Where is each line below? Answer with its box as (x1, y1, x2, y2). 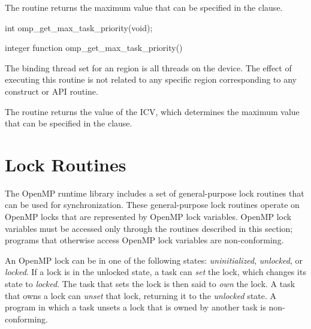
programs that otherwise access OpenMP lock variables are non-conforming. (5, 234, 284, 246)
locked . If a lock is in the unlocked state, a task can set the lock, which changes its (5, 265, 306, 278)
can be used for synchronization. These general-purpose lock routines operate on (5, 198, 300, 211)
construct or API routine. (5, 84, 98, 97)
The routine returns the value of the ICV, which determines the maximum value (5, 105, 300, 117)
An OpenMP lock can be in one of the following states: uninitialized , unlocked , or (5, 253, 303, 266)
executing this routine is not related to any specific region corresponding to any (5, 73, 297, 86)
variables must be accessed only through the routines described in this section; (5, 222, 293, 234)
